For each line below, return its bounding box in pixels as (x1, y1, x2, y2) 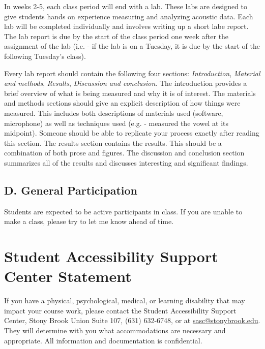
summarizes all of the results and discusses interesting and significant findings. (4, 157, 248, 168)
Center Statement (4, 266, 132, 287)
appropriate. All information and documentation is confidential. (4, 335, 202, 345)
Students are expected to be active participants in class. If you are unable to (4, 206, 243, 216)
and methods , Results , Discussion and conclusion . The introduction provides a (4, 78, 247, 88)
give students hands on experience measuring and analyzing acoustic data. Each (4, 11, 253, 21)
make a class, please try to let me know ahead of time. (4, 216, 174, 227)
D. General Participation (4, 182, 138, 198)
